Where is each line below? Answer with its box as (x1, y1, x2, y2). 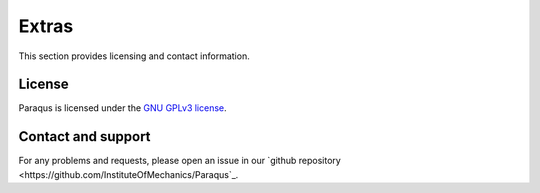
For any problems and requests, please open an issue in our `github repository (18, 155, 342, 167)
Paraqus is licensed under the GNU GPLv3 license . (18, 102, 227, 114)
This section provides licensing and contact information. (18, 50, 250, 62)
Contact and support (18, 128, 151, 145)
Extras (18, 15, 74, 37)
